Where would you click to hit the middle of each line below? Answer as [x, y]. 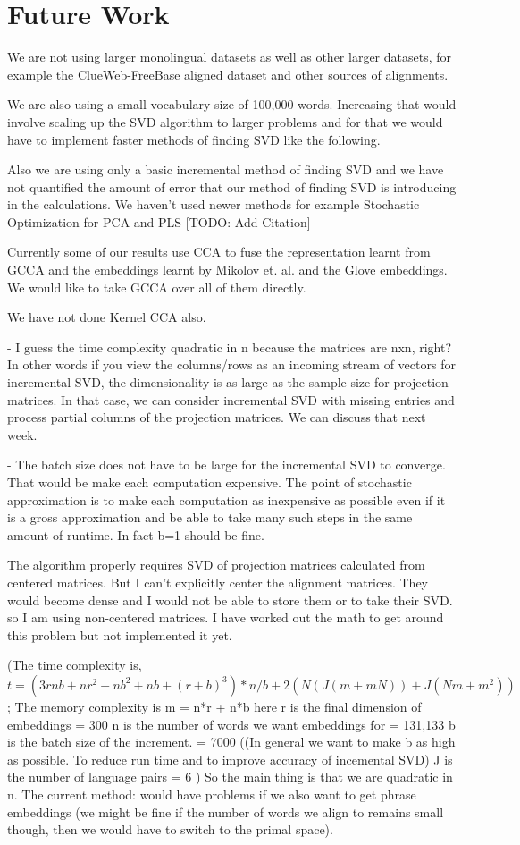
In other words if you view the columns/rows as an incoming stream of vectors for [231, 364]
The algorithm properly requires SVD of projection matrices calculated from [216, 565]
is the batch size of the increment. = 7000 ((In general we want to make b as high [231, 742]
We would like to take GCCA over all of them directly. [157, 287]
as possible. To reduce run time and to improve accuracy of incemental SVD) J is [230, 759]
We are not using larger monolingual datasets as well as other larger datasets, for [230, 57]
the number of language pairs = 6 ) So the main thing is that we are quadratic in [230, 777]
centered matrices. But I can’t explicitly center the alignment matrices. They [218, 582]
